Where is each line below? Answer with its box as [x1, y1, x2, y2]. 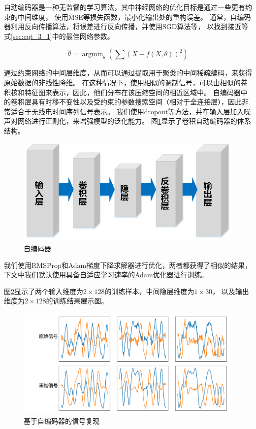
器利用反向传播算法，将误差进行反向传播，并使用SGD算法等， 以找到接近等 [4, 21, 249, 32]
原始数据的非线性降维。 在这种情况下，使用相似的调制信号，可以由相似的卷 [4, 77, 248, 87]
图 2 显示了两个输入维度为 [4, 286, 83, 296]
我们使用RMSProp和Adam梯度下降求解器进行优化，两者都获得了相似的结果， [4, 260, 252, 270]
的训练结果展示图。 [46, 296, 108, 306]
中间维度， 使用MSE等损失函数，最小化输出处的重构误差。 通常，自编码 [17, 11, 251, 22]
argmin [82, 51, 103, 58]
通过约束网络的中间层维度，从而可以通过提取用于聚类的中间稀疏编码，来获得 [4, 67, 252, 78]
